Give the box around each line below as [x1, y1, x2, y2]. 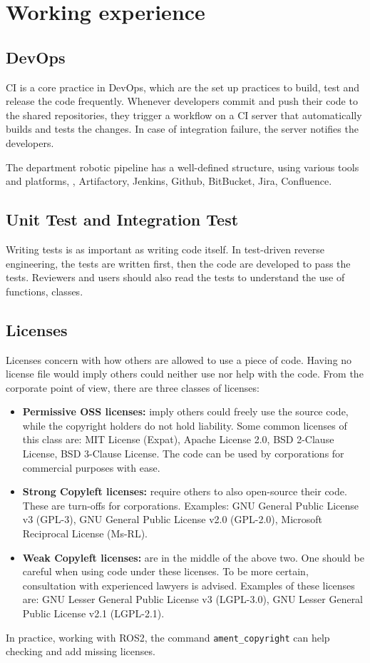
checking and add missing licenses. [6, 644, 155, 659]
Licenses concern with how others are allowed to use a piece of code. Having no [6, 352, 352, 367]
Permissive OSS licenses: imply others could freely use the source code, [22, 404, 349, 419]
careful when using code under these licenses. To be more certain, [22, 564, 309, 579]
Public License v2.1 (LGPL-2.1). [22, 606, 165, 621]
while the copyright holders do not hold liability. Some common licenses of [22, 417, 347, 432]
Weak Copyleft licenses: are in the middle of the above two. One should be [22, 550, 364, 565]
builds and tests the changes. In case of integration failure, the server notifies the [6, 121, 359, 136]
